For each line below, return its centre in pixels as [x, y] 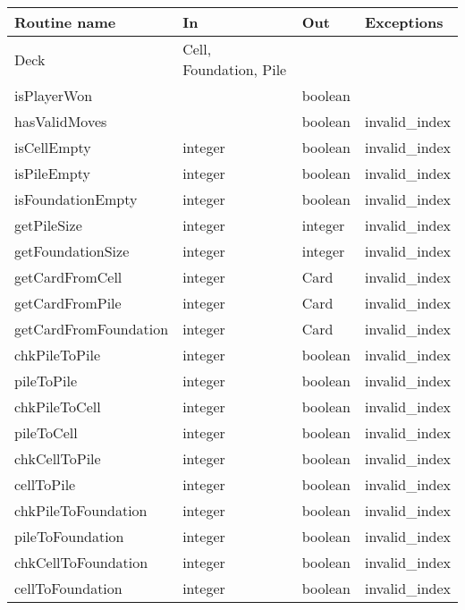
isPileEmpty [52, 173]
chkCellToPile [58, 458]
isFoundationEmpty [76, 199]
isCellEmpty [53, 147]
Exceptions [404, 22]
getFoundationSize [72, 251]
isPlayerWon [54, 95]
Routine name [65, 22]
